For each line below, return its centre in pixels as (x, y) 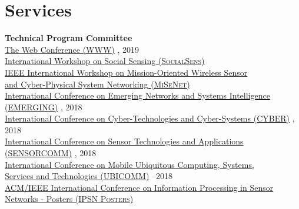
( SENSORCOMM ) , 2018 (51, 153)
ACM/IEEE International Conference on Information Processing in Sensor (139, 187)
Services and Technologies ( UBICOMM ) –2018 (89, 176)
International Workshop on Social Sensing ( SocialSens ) (105, 61)
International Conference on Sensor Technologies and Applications (124, 141)
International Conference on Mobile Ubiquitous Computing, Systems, (129, 164)
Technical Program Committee (69, 38)
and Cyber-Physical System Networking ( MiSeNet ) (97, 84)
